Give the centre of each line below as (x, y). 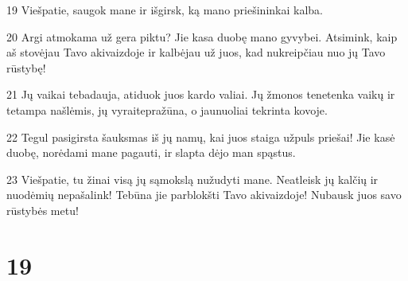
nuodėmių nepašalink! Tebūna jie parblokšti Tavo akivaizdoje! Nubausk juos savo (204, 195)
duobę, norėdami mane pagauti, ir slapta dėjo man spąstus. (151, 152)
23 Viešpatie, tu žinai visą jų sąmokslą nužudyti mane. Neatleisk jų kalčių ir (192, 179)
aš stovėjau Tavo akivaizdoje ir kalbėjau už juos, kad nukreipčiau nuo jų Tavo (196, 52)
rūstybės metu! (43, 210)
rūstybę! (26, 67)
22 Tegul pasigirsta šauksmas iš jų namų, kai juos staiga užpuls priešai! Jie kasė (201, 137)
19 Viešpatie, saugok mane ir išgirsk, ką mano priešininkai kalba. (165, 10)
